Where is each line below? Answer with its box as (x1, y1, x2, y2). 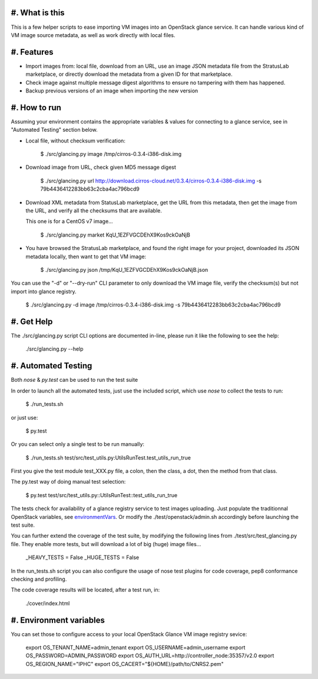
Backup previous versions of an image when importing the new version (25, 87, 198, 94)
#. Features (11, 47, 54, 57)
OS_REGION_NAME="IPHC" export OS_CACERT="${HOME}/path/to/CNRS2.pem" (25, 660, 224, 667)
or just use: (11, 414, 38, 421)
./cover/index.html (25, 600, 70, 607)
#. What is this (11, 8, 65, 18)
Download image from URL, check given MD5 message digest (25, 164, 177, 171)
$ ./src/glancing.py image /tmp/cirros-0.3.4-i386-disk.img (40, 151, 182, 158)
